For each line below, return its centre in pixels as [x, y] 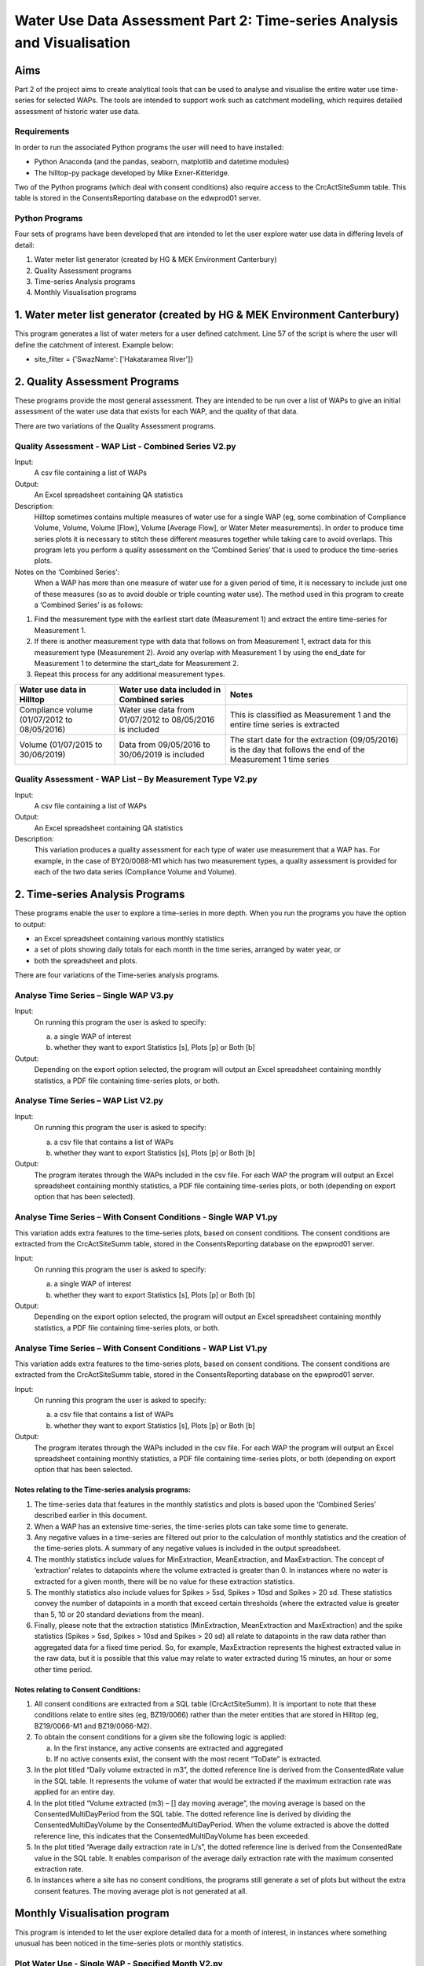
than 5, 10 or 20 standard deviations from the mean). [119, 1614]
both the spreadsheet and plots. [86, 960]
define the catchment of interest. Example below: [94, 344]
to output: [30, 924]
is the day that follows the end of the [297, 749]
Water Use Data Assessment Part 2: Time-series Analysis [207, 20]
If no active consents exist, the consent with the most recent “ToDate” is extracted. [188, 1758]
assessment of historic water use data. [77, 111]
